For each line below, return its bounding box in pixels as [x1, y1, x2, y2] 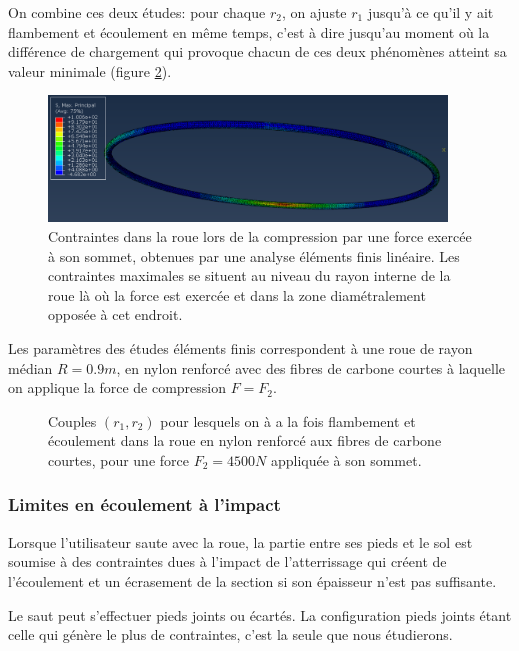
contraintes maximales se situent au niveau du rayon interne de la [48, 265, 451, 286]
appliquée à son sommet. [270, 449, 422, 470]
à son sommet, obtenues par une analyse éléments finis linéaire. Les [48, 245, 460, 266]
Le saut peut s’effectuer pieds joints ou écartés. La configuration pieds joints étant [8, 604, 512, 625]
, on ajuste [281, 2, 347, 22]
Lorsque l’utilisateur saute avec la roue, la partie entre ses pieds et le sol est [8, 531, 473, 552]
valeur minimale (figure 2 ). [8, 60, 172, 81]
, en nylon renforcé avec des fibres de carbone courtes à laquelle [116, 357, 505, 378]
